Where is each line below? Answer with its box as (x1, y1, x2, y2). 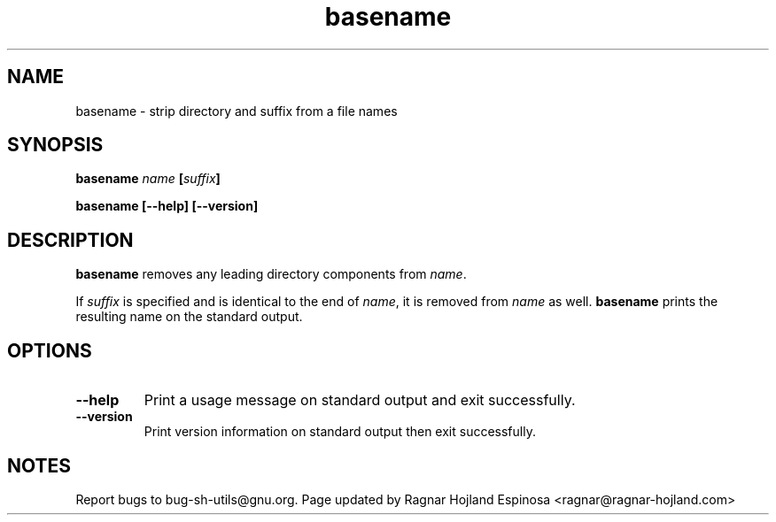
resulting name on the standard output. (75, 309, 303, 325)
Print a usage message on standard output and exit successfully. (144, 391, 576, 410)
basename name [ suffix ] (75, 171, 221, 187)
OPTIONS (7, 339, 92, 362)
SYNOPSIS (7, 134, 104, 157)
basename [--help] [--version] (75, 198, 259, 214)
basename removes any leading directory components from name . (75, 266, 467, 282)
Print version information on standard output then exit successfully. (144, 424, 536, 440)
